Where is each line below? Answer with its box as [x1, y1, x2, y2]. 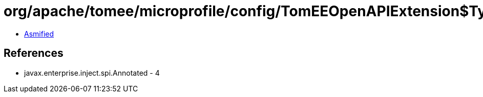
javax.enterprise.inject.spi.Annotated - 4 [24, 68, 160, 77]
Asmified [24, 29, 54, 38]
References [4, 47, 64, 60]
